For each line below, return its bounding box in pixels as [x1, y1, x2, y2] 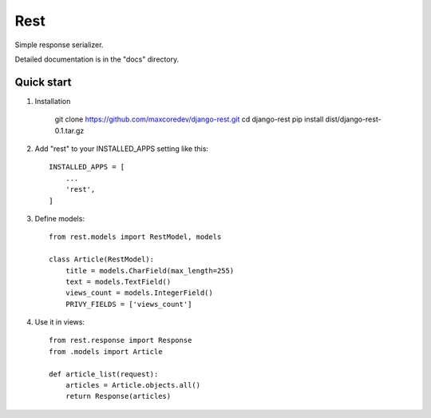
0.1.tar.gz [54, 125, 85, 135]
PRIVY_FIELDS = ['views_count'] [65, 300, 192, 309]
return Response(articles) [65, 392, 172, 401]
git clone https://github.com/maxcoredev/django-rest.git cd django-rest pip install [54, 114, 324, 124]
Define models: [34, 213, 85, 223]
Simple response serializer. [14, 40, 104, 50]
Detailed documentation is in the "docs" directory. [14, 54, 180, 64]
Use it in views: [34, 317, 85, 327]
